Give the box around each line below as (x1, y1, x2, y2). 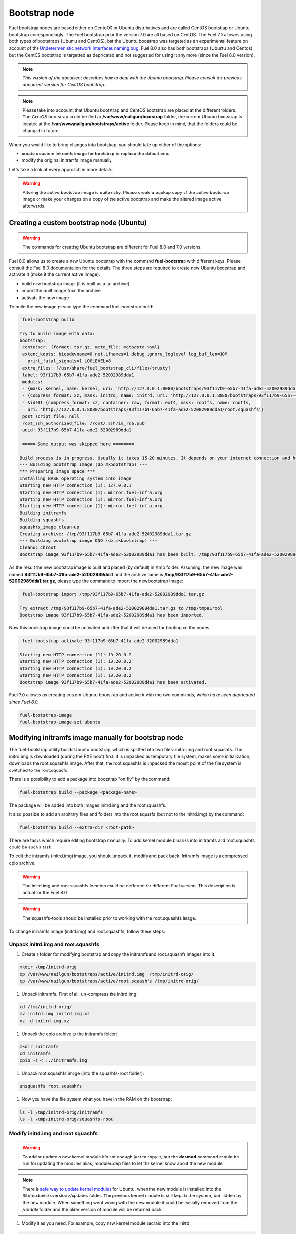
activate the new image (21, 294, 69, 301)
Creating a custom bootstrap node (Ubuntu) (9, 219, 147, 227)
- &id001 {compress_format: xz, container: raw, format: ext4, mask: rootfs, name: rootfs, (22, 400, 251, 405)
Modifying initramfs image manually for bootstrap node (9, 733, 184, 742)
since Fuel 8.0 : (9, 699, 39, 705)
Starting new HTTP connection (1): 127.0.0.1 (19, 483, 132, 488)
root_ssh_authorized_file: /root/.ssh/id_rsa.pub (22, 420, 145, 426)
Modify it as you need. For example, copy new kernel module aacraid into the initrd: (21, 1220, 191, 1226)
